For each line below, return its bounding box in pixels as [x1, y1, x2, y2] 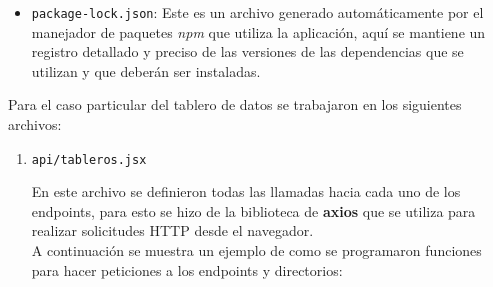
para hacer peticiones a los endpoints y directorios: [31, 259, 343, 280]
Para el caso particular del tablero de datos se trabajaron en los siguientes [8, 94, 462, 115]
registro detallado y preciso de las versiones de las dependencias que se [31, 41, 464, 62]
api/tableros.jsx [31, 152, 147, 167]
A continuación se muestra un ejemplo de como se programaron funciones [31, 240, 482, 261]
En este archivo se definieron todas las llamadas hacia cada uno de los [31, 181, 461, 202]
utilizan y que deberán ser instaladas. [31, 60, 261, 81]
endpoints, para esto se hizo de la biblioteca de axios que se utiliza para [31, 200, 476, 221]
